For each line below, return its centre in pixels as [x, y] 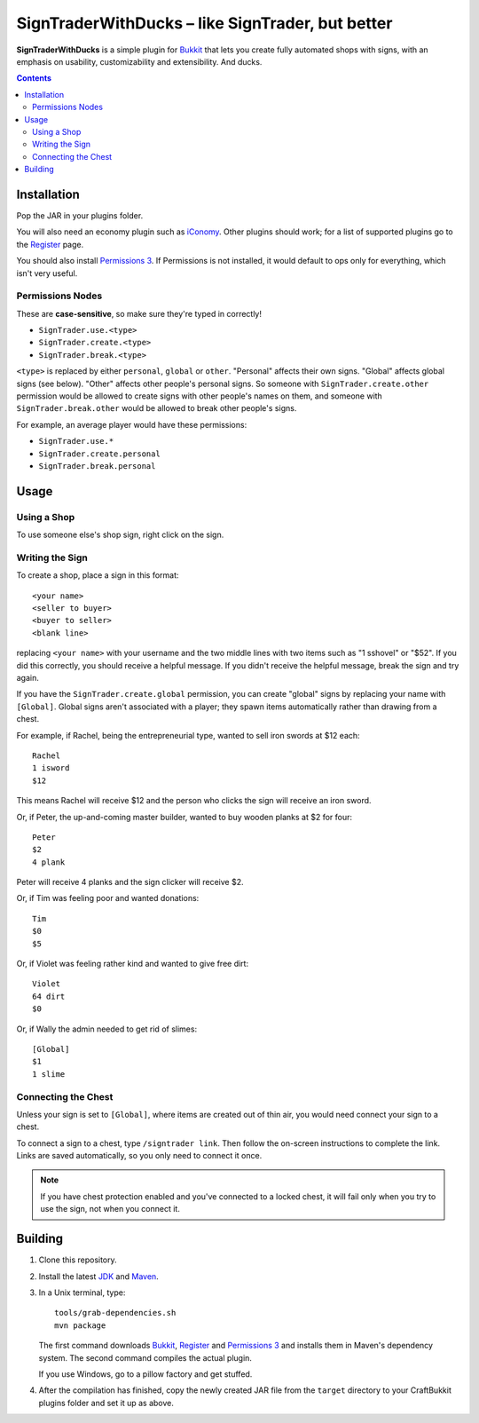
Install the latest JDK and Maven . [98, 1276]
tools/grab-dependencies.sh [115, 1313]
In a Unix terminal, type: [82, 1293]
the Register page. [50, 244]
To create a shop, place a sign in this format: [98, 575]
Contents [34, 78]
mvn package [80, 1325]
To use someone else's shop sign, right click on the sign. [120, 535]
